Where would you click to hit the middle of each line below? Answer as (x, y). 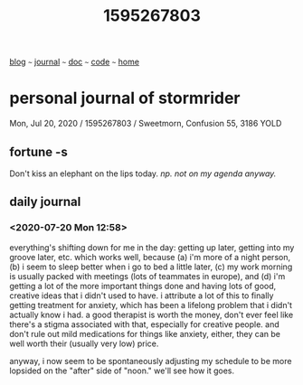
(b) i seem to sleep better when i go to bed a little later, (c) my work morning (151, 267)
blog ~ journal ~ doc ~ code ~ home (75, 62)
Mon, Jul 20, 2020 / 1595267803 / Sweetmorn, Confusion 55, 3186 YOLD (146, 124)
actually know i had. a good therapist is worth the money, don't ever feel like (151, 315)
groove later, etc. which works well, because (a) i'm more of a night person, (150, 257)
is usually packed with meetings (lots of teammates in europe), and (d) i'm (147, 276)
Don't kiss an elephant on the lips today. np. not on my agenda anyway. (143, 174)
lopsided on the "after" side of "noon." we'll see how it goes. (122, 371)
